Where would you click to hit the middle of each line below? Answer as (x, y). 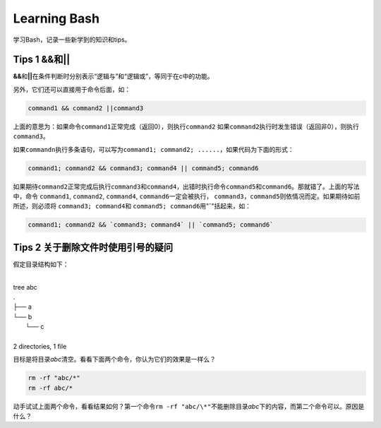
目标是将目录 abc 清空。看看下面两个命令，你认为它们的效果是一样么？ (115, 359)
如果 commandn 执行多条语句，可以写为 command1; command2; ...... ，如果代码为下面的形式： (153, 149)
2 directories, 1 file (40, 346)
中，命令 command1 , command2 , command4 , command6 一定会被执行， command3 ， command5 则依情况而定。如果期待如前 (187, 196)
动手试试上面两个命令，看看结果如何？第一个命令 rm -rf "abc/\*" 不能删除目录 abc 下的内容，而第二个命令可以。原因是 (189, 406)
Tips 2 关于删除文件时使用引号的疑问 (93, 247)
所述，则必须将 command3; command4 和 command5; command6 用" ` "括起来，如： (132, 206)
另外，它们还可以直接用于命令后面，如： (72, 89)
